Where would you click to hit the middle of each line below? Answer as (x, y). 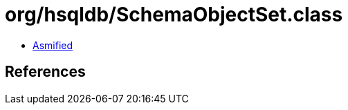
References (45, 72)
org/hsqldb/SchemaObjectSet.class (174, 15)
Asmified (53, 45)
